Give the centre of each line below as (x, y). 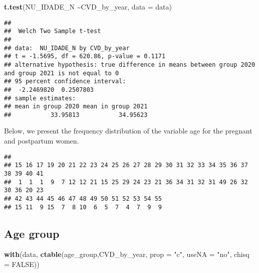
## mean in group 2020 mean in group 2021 (76, 107)
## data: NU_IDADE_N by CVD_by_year (67, 48)
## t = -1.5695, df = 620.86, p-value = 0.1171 (85, 56)
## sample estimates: (40, 98)
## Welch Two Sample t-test (53, 31)
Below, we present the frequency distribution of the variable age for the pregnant (128, 131)
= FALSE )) (22, 264)
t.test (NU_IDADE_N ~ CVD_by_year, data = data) (88, 7)
